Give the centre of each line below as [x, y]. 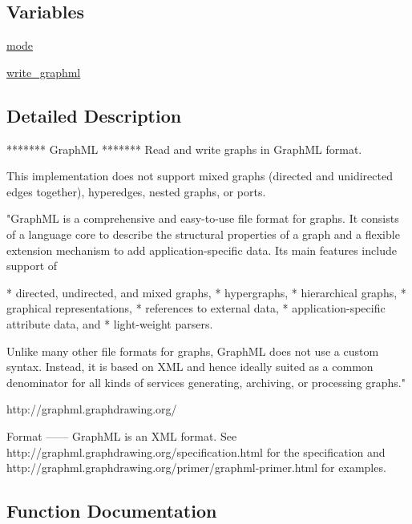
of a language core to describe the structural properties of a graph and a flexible [203, 234]
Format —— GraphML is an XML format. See [122, 435]
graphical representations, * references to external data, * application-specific [196, 308]
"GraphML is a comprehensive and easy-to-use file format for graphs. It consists [203, 218]
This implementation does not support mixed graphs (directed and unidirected [200, 176]
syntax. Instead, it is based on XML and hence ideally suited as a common [190, 367]
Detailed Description [94, 115]
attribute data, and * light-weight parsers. [110, 323]
